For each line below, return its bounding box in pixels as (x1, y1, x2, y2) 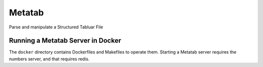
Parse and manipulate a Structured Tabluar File (9, 24, 103, 30)
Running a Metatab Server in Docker (9, 37, 121, 45)
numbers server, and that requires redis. (9, 56, 90, 62)
